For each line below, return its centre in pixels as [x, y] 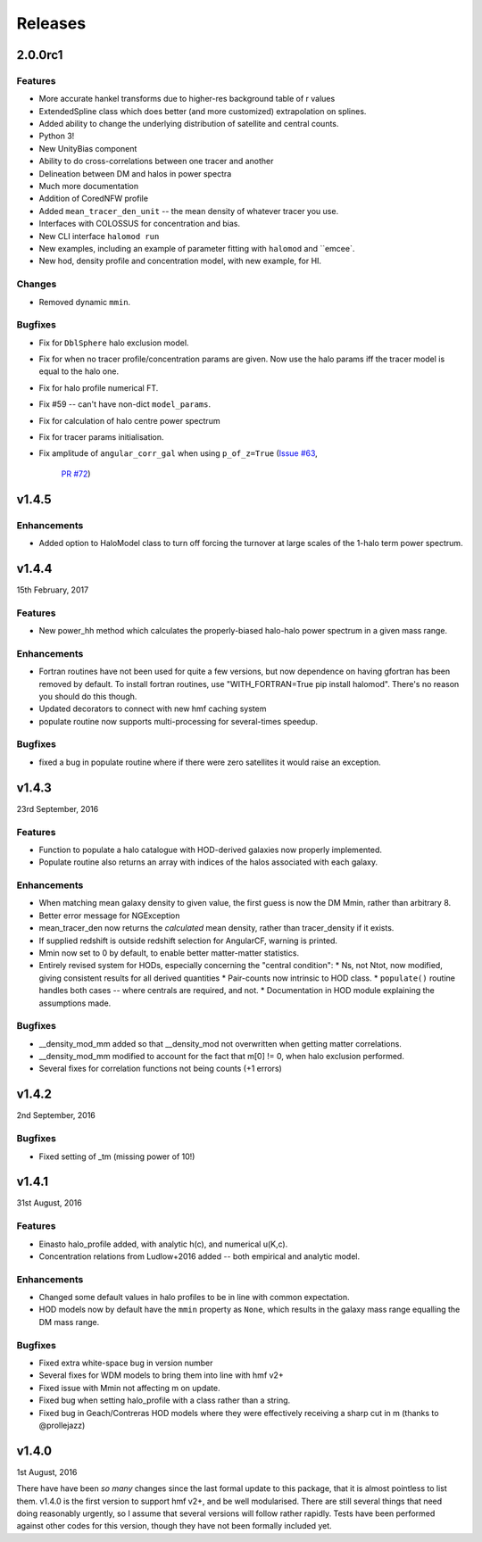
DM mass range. [69, 1322]
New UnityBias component [88, 148]
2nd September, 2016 [56, 1115]
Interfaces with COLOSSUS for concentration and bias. [140, 224]
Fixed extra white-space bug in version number [126, 1363]
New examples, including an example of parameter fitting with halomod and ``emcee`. [197, 249]
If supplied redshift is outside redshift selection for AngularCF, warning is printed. [188, 941]
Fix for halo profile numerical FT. [99, 387]
